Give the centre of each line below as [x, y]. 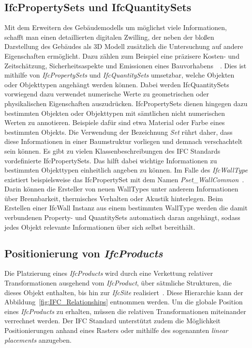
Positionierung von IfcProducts [84, 253]
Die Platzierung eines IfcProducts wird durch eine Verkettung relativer [109, 273]
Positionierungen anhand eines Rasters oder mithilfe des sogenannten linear [116, 330]
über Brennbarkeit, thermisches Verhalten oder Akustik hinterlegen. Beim [114, 198]
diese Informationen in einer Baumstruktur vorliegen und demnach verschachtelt [124, 141]
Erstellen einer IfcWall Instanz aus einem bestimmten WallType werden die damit [126, 208]
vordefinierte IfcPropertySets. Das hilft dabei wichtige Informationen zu [111, 160]
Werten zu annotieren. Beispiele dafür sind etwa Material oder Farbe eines [115, 122]
